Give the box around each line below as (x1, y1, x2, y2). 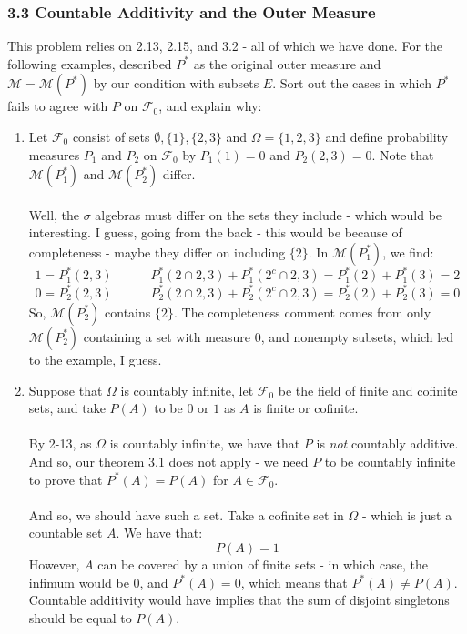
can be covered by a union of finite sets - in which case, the (97, 554, 428, 573)
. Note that (371, 145, 434, 164)
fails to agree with (7, 96, 108, 116)
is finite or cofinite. (253, 398, 359, 418)
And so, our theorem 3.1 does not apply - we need (28, 451, 309, 470)
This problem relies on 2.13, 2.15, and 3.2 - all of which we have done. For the (7, 36, 443, 55)
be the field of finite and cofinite (278, 380, 458, 399)
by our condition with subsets (93, 74, 259, 93)
